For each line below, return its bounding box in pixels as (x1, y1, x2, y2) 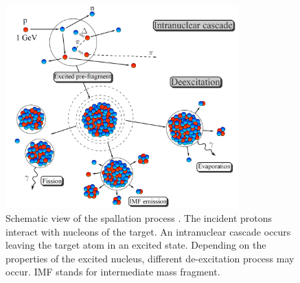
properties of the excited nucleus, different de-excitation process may (5, 251, 295, 265)
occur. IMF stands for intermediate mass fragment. (5, 264, 220, 279)
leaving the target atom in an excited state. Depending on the (5, 238, 266, 252)
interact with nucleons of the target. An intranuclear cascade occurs (5, 224, 291, 238)
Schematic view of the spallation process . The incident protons (5, 211, 273, 225)
